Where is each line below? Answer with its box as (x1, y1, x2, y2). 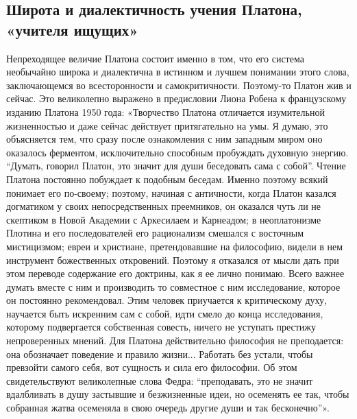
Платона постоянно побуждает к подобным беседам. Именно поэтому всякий (6, 171, 328, 186)
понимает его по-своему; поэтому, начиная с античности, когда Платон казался (6, 185, 336, 200)
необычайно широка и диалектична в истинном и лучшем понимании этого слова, (6, 64, 349, 79)
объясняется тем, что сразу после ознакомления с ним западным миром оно (6, 132, 323, 146)
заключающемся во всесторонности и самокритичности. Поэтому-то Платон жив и (6, 77, 352, 92)
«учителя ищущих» (6, 19, 138, 40)
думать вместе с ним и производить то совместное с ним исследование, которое (6, 279, 341, 294)
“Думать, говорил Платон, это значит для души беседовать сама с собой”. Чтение (6, 158, 346, 173)
